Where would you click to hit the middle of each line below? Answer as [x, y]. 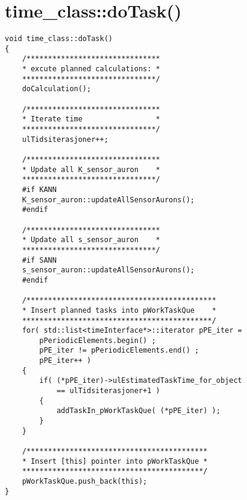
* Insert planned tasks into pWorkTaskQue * [119, 310]
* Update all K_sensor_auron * [91, 169]
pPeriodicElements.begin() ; [98, 340]
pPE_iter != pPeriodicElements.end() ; [119, 351]
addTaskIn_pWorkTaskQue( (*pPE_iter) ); [138, 411]
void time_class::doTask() [59, 39]
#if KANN [39, 189]
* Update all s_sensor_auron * [91, 240]
